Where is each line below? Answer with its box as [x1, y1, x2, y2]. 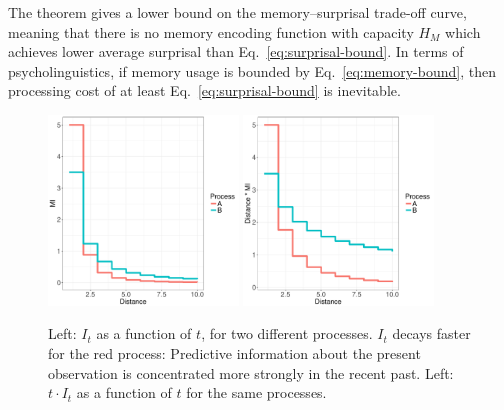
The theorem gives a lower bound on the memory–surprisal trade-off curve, [8, 2, 467, 22]
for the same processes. [186, 382, 327, 403]
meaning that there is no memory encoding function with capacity [8, 21, 414, 42]
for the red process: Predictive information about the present [48, 342, 421, 363]
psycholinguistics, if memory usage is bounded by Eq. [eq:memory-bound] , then [8, 60, 497, 81]
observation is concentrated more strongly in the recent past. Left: [48, 362, 454, 383]
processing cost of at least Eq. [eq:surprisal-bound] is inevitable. [8, 80, 401, 101]
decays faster [392, 323, 471, 344]
